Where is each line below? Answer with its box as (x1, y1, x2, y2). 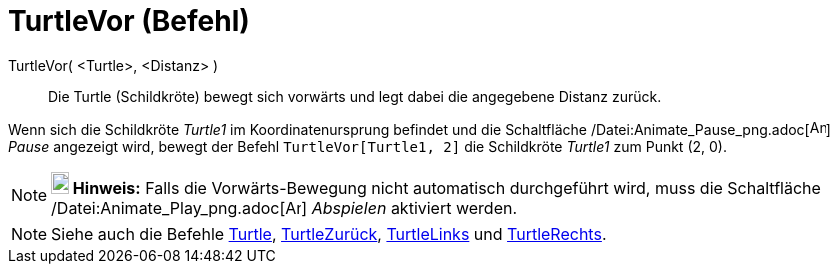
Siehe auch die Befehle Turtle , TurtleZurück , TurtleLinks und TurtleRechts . (51, 223, 607, 244)
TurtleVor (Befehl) (8, 4, 250, 38)
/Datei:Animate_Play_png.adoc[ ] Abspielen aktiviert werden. (51, 197, 518, 218)
